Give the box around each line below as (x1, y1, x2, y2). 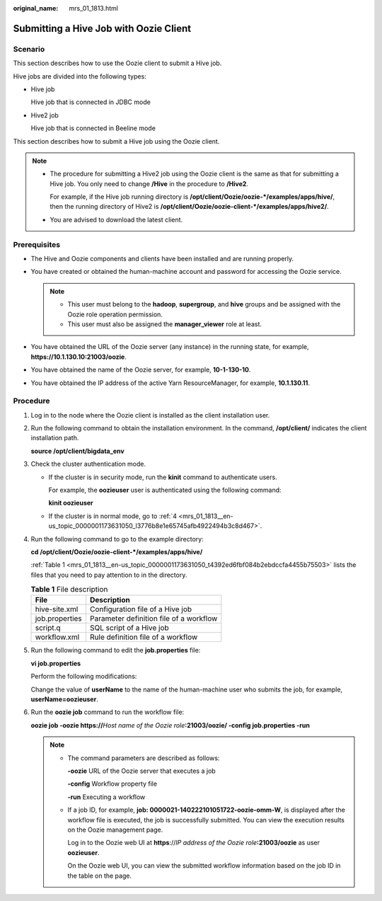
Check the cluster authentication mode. (30, 460, 146, 469)
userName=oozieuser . (30, 695, 98, 704)
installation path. (30, 434, 79, 442)
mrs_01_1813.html (69, 4, 119, 12)
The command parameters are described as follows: (67, 754, 220, 762)
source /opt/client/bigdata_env (30, 447, 125, 455)
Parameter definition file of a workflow (89, 614, 218, 624)
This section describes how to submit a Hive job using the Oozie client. (13, 137, 220, 145)
